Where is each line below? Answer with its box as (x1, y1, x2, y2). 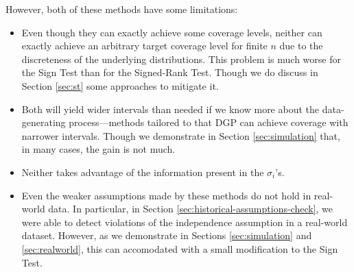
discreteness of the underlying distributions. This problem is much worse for (21, 51, 341, 66)
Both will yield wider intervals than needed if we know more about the (21, 101, 320, 116)
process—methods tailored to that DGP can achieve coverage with (69, 115, 349, 129)
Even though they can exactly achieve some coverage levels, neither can (21, 25, 322, 39)
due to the (279, 38, 323, 53)
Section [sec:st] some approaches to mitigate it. (21, 78, 219, 92)
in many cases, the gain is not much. (21, 142, 176, 156)
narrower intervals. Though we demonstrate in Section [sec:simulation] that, (21, 128, 340, 143)
